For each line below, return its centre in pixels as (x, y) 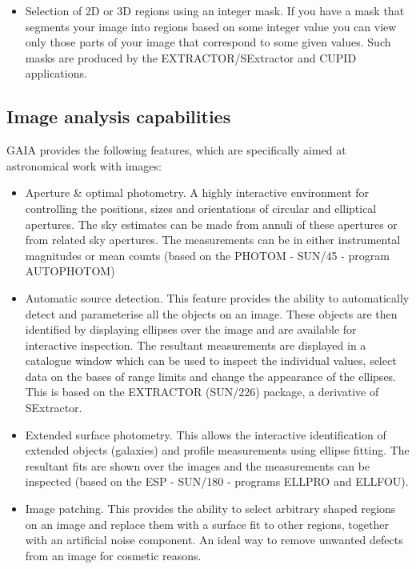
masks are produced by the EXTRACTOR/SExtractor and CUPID (191, 57)
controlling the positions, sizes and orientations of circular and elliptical (201, 208)
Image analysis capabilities (119, 116)
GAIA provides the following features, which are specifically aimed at (176, 150)
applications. (56, 73)
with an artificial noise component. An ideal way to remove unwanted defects (214, 540)
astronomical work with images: (84, 165)
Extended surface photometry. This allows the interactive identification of (206, 434)
